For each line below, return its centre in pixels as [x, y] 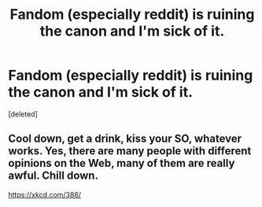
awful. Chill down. [53, 176]
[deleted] [23, 114]
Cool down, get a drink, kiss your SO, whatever [125, 139]
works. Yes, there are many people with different [130, 151]
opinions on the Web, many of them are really [122, 163]
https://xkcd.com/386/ [44, 194]
